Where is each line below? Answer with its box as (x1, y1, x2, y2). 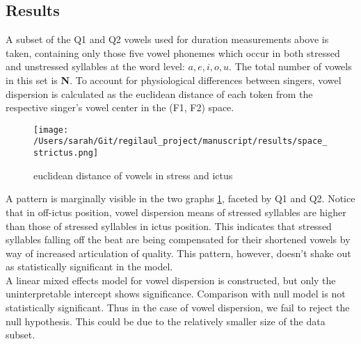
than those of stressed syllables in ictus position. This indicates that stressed (6, 218, 332, 233)
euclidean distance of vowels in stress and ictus (33, 167, 233, 182)
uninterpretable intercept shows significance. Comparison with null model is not (6, 286, 346, 301)
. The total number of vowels (229, 59, 352, 74)
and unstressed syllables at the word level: (6, 59, 185, 74)
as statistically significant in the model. (6, 259, 173, 274)
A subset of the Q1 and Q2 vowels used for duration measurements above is (6, 32, 329, 47)
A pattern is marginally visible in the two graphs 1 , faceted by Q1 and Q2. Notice (6, 191, 355, 206)
